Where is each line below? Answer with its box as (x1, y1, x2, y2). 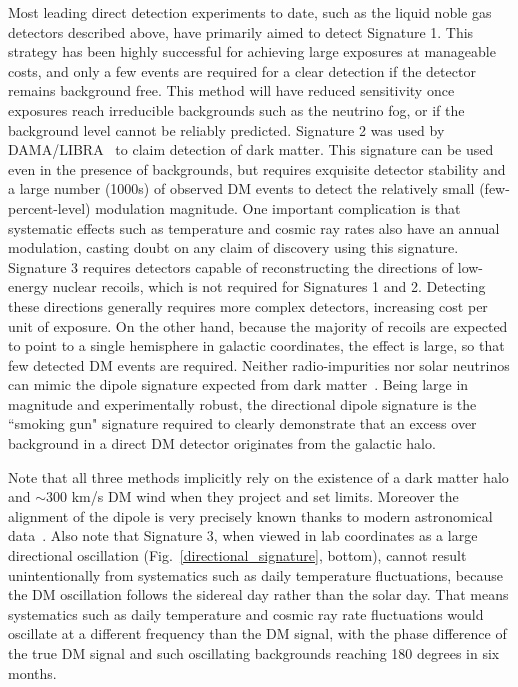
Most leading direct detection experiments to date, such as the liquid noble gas (8, 2, 492, 22)
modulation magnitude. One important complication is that (95, 197, 461, 218)
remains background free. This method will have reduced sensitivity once (8, 80, 455, 101)
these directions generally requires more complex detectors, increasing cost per (8, 295, 488, 316)
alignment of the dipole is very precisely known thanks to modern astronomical (8, 505, 493, 526)
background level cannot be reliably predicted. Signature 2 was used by (8, 119, 445, 140)
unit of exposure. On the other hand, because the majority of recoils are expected (8, 315, 508, 336)
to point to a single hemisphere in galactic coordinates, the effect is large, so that (8, 335, 505, 356)
